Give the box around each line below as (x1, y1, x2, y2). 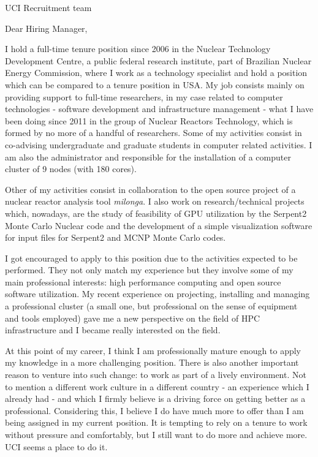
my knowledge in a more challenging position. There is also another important (5, 356, 299, 369)
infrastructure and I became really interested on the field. (5, 323, 221, 336)
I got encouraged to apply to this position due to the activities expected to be (5, 251, 298, 264)
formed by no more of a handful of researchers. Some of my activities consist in (5, 126, 302, 139)
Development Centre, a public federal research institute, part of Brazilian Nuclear (5, 54, 312, 67)
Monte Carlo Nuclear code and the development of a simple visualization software (5, 219, 312, 232)
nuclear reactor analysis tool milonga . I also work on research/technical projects (5, 195, 305, 208)
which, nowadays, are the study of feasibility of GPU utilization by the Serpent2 (5, 206, 307, 219)
